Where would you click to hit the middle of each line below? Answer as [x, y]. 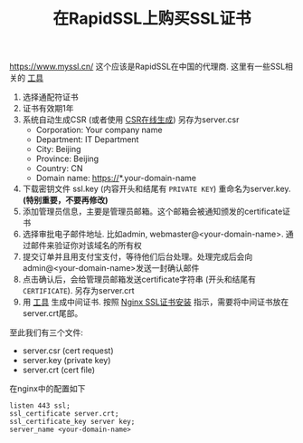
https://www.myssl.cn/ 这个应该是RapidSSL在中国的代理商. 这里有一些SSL [147, 67]
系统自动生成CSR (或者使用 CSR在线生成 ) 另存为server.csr [131, 120]
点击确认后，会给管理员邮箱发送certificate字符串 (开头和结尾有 [139, 279]
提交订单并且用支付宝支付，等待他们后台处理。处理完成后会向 [137, 257]
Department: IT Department [87, 140]
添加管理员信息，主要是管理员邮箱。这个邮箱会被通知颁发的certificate [152, 212]
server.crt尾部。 [52, 313]
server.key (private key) [66, 361]
